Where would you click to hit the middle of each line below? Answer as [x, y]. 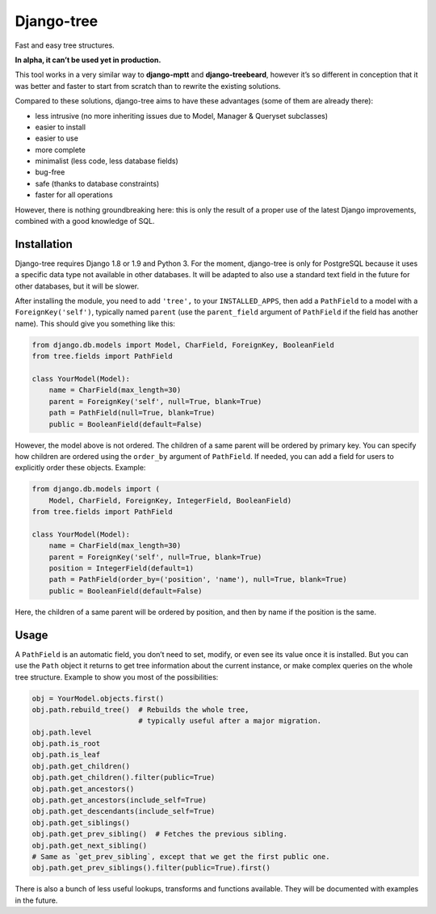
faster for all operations [74, 195]
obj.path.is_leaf [66, 755]
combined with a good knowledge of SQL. [85, 221]
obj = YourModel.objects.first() [98, 698]
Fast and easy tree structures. [65, 45]
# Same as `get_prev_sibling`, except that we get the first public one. [181, 856]
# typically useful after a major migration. [230, 721]
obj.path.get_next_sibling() [90, 845]
